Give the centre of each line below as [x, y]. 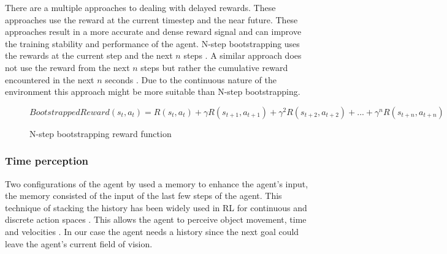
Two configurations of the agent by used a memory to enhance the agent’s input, [157, 183]
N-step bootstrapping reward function [101, 133]
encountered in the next [50, 79]
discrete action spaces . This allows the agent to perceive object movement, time [156, 219]
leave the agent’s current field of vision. [79, 243]
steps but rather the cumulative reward [214, 67]
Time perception [47, 161]
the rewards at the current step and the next [89, 55]
